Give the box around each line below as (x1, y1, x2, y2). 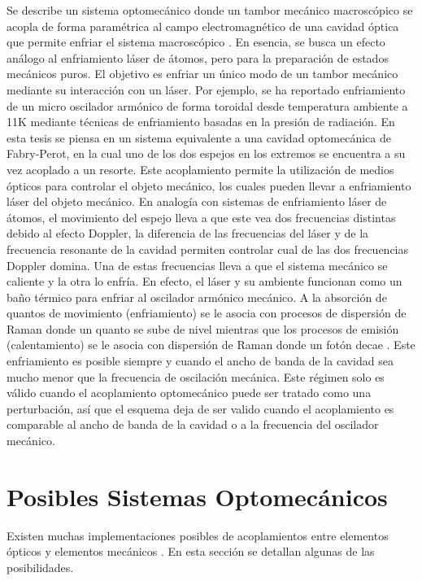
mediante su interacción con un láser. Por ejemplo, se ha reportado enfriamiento (7, 81, 406, 98)
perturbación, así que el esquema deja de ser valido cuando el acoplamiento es (7, 400, 394, 417)
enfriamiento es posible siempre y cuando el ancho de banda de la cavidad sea (7, 352, 394, 369)
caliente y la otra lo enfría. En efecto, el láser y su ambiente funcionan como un (7, 273, 402, 290)
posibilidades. (7, 558, 74, 575)
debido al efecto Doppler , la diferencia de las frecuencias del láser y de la (7, 225, 369, 242)
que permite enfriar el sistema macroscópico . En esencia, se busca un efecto (7, 33, 385, 50)
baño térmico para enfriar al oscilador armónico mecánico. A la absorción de (7, 288, 387, 305)
